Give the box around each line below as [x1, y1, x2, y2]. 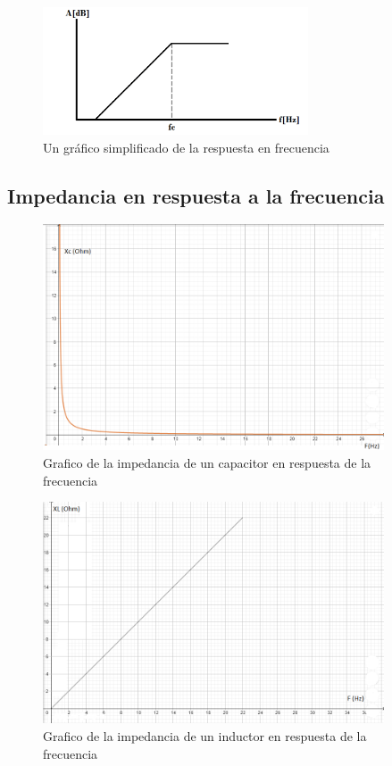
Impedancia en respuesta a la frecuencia [7, 181, 385, 209]
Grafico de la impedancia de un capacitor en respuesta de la [43, 453, 371, 471]
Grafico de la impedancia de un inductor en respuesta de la [43, 727, 367, 745]
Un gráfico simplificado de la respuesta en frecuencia [43, 137, 329, 156]
